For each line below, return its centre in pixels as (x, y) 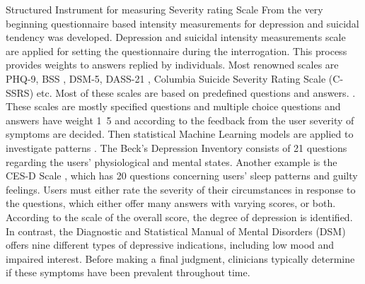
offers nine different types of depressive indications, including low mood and (170, 245)
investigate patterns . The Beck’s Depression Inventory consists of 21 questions (176, 147)
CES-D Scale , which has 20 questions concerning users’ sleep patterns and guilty (182, 176)
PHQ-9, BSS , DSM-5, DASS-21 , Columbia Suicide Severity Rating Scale (166, 78)
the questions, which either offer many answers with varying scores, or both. (171, 203)
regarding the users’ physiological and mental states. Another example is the (172, 161)
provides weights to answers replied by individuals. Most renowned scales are (172, 65)
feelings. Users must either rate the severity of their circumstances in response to (181, 189)
